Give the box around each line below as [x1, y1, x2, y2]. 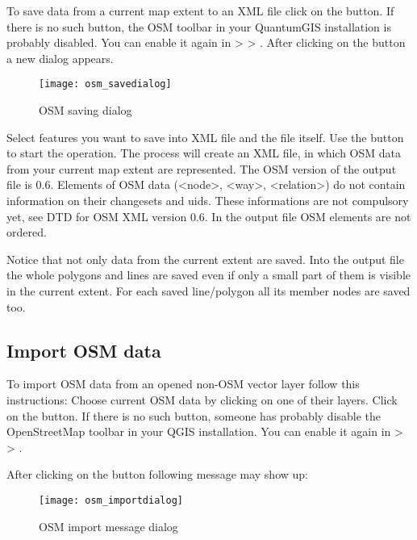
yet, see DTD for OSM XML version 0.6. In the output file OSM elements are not [6, 207, 411, 224]
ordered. [6, 224, 47, 241]
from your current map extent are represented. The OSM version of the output [6, 160, 397, 177]
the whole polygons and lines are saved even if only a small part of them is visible [6, 266, 411, 283]
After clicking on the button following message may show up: [6, 466, 308, 483]
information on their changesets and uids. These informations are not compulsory [6, 192, 409, 208]
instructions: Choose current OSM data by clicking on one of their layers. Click [6, 391, 398, 408]
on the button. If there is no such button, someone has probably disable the [6, 407, 382, 424]
